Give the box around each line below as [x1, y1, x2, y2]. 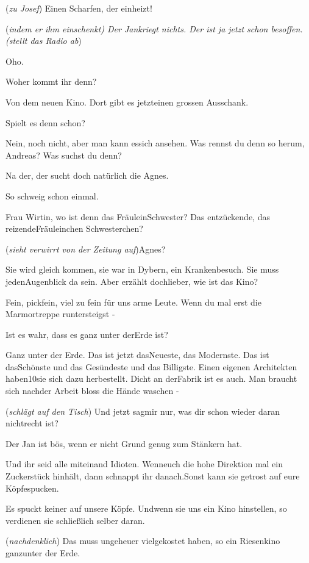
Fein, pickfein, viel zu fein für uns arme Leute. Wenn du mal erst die [5, 295, 261, 308]
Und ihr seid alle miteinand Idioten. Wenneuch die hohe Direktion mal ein [5, 457, 283, 470]
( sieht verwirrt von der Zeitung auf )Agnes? [5, 242, 166, 255]
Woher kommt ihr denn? [5, 75, 97, 88]
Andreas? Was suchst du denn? [5, 148, 122, 161]
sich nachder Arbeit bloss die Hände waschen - [5, 384, 179, 397]
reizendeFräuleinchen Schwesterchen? [5, 222, 143, 235]
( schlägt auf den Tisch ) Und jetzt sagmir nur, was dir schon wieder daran [5, 404, 280, 417]
